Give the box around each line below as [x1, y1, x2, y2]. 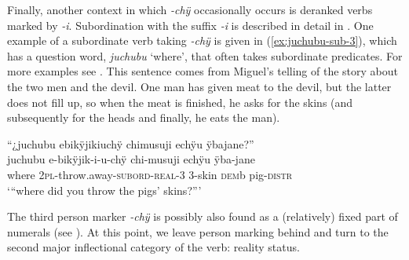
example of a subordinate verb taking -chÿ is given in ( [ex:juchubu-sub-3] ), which [7, 32, 397, 49]
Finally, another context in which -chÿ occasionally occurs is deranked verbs [7, 2, 373, 17]
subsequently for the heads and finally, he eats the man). [7, 109, 280, 126]
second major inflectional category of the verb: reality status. [7, 239, 300, 255]
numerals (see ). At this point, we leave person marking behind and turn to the [7, 223, 389, 240]
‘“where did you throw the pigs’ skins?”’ [7, 181, 202, 198]
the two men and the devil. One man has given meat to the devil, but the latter [7, 78, 392, 94]
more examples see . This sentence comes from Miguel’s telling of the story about [7, 63, 398, 79]
